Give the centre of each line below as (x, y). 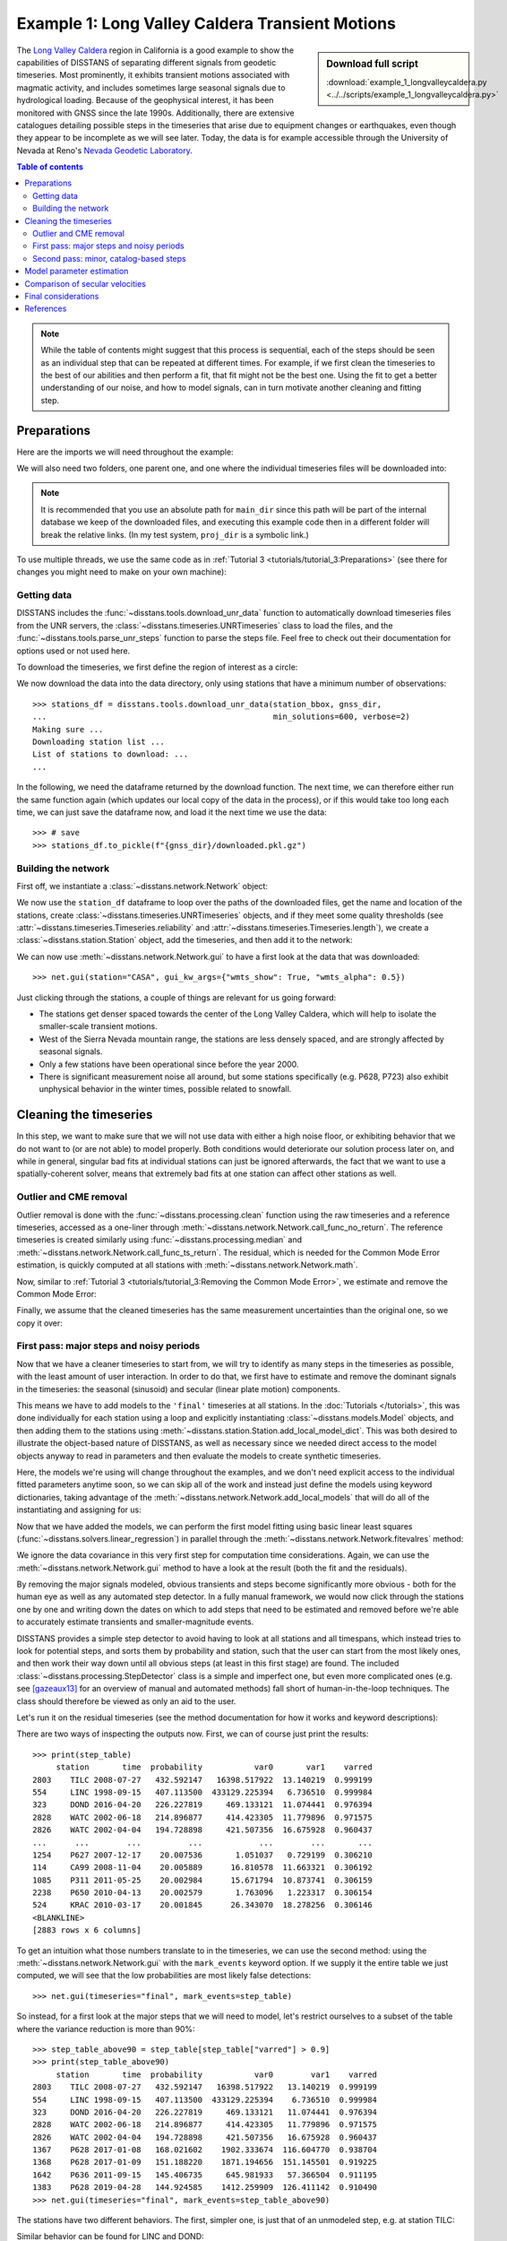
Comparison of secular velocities (86, 283)
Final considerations (62, 296)
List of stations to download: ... (111, 754)
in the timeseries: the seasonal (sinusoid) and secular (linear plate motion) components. (178, 1389)
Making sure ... (68, 729)
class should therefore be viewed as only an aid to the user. (126, 1701)
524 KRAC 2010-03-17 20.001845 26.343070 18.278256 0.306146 (202, 1905)
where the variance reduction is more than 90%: (106, 2029)
